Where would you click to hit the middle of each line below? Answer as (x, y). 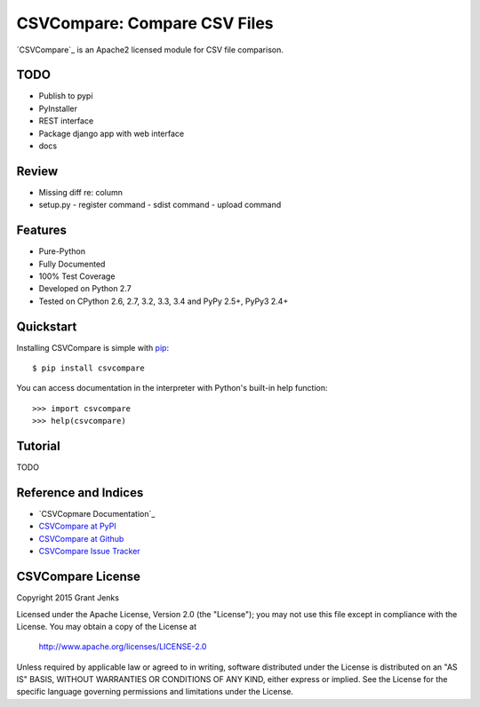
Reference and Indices (80, 493)
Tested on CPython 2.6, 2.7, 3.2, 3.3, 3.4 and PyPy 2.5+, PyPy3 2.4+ (164, 301)
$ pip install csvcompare (89, 368)
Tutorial (39, 446)
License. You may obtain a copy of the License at (107, 626)
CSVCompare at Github (81, 538)
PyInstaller (58, 108)
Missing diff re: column (81, 192)
